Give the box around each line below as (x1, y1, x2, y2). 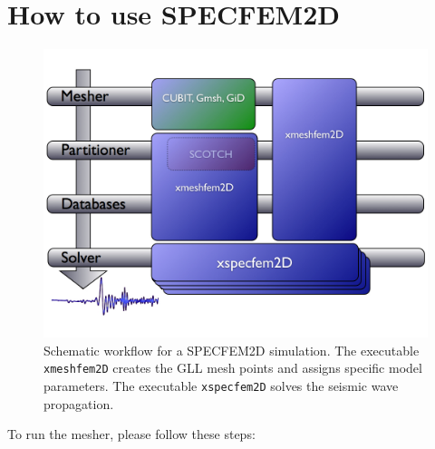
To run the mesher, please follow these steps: (7, 425, 256, 444)
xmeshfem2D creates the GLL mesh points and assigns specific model (43, 358, 422, 377)
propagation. (43, 394, 114, 413)
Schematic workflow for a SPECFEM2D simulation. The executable (43, 340, 420, 359)
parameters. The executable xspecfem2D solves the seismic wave (43, 376, 399, 395)
